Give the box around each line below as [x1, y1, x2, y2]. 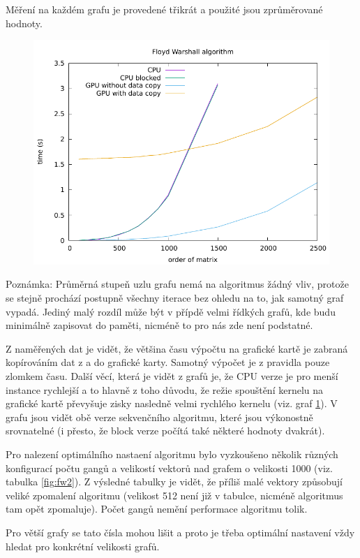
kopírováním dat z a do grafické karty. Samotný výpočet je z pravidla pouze [6, 355, 330, 369]
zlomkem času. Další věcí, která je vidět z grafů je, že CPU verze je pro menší [6, 369, 338, 383]
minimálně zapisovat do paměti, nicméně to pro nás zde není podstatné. [6, 318, 313, 332]
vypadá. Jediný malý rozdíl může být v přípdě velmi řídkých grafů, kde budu [6, 304, 336, 318]
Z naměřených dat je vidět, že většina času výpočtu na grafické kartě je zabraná [6, 341, 348, 355]
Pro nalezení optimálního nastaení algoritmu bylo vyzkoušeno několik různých [6, 446, 338, 461]
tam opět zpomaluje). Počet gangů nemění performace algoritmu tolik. [6, 501, 308, 516]
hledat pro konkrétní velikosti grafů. [6, 538, 160, 553]
